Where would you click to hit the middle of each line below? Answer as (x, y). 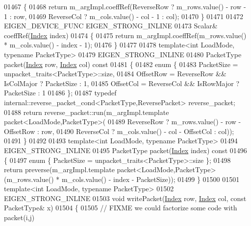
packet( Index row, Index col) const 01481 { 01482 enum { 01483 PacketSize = (121, 64)
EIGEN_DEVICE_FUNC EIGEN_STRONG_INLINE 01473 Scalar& (111, 26)
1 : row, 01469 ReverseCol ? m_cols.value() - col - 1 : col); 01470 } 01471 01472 (124, 16)
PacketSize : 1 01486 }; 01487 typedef (60, 93)
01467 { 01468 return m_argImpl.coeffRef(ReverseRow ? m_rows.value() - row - (125, 6)
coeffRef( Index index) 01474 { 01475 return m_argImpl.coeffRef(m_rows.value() (125, 35)
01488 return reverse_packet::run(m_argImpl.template (87, 112)
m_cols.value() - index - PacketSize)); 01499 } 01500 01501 (151, 179)
